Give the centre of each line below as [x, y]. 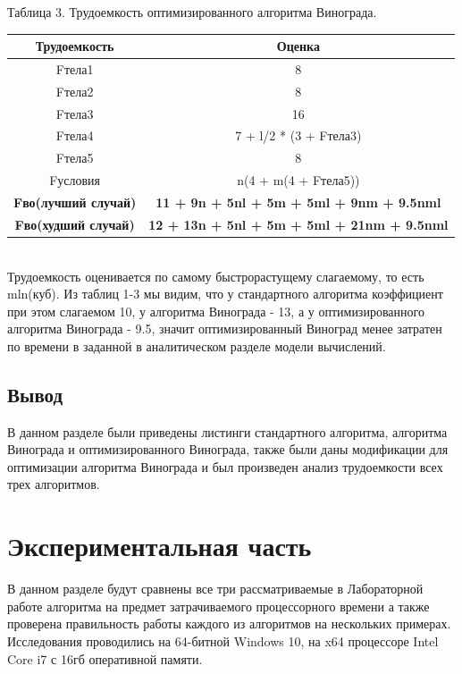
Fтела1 [75, 68]
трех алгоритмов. [54, 484]
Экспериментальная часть [160, 546]
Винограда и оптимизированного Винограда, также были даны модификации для [228, 449]
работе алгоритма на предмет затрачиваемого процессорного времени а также [218, 606]
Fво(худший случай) [75, 224]
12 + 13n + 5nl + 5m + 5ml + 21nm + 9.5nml [298, 224]
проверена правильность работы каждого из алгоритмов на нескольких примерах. [229, 623]
